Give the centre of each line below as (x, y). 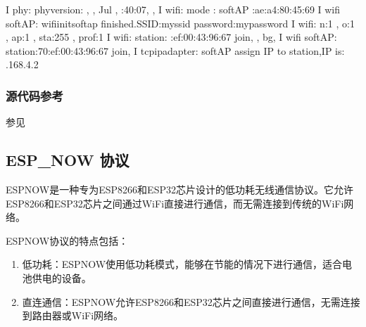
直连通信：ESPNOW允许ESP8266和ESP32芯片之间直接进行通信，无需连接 (191, 301)
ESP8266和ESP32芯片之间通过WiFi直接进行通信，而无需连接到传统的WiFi (175, 203)
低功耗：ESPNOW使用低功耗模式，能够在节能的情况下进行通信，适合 (182, 264)
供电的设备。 (62, 277)
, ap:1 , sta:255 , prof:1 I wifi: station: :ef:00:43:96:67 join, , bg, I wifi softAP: (171, 37)
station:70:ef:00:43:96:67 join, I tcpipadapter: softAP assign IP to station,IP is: (175, 50)
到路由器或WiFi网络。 (73, 315)
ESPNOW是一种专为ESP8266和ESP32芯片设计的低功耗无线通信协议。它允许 (179, 189)
